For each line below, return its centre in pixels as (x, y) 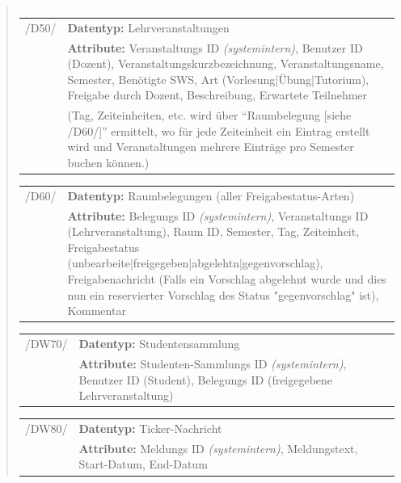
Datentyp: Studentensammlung (159, 344)
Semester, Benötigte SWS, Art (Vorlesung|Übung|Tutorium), (218, 79)
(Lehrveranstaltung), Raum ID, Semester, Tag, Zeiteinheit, (213, 231)
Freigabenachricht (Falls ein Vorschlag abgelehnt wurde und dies (227, 279)
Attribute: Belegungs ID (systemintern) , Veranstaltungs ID (218, 215)
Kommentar (97, 311)
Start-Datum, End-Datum (143, 464)
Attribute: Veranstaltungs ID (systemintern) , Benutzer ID (215, 47)
